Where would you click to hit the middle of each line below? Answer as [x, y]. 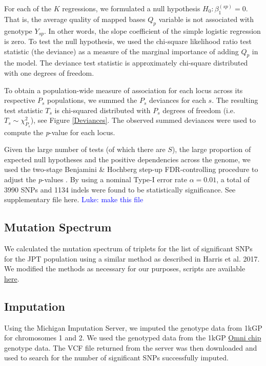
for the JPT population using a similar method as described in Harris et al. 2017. [132, 258]
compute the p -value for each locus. [60, 132]
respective [20, 100]
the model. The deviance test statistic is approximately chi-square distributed [126, 63]
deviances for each [177, 100]
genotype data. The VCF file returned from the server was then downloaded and [131, 347]
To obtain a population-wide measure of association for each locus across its [124, 90]
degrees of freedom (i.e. [199, 110]
